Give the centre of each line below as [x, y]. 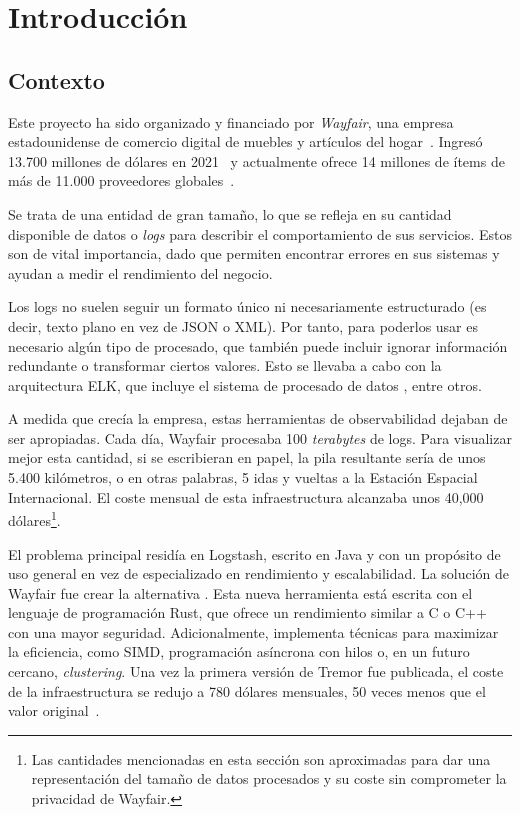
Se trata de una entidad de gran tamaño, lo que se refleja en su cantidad [230, 213]
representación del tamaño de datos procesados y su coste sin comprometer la [269, 778]
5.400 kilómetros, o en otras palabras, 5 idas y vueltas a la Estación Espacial [243, 477]
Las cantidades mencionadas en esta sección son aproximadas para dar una [261, 758]
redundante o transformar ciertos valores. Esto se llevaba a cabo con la [225, 365]
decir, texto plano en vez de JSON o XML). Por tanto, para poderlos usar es [243, 325]
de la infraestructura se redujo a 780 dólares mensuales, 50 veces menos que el [247, 690]
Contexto [56, 79]
